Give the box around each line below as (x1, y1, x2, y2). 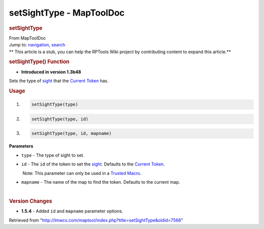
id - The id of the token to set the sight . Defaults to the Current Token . (21, 161, 165, 167)
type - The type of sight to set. (21, 152, 85, 158)
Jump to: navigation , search (9, 42, 66, 48)
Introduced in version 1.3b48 (21, 69, 82, 75)
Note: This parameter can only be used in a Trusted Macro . (22, 170, 142, 176)
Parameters (9, 143, 34, 149)
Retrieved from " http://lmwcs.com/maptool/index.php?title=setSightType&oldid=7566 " (9, 217, 183, 223)
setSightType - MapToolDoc (9, 7, 125, 18)
